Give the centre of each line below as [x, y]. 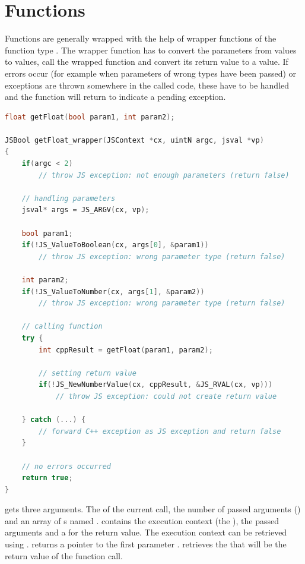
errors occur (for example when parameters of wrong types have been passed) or [151, 73]
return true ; [47, 478]
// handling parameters [69, 198]
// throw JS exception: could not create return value [166, 396]
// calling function [62, 327]
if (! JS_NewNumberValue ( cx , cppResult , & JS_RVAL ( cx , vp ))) [156, 385]
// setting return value [88, 373]
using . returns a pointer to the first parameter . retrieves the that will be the [146, 544]
